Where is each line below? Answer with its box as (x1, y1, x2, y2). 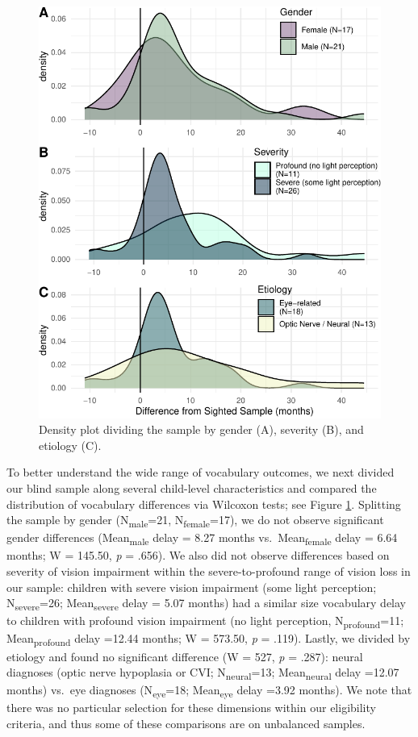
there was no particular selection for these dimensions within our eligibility (6, 699, 376, 716)
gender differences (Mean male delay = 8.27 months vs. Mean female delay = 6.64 (6, 529, 398, 548)
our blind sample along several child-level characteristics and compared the (6, 480, 377, 497)
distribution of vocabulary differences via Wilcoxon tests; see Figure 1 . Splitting (6, 495, 401, 512)
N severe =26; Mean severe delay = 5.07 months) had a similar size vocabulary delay (6, 594, 406, 614)
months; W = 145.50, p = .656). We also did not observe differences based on (6, 547, 390, 564)
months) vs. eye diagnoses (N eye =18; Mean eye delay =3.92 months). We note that (6, 681, 412, 701)
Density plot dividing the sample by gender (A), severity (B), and (39, 421, 364, 438)
